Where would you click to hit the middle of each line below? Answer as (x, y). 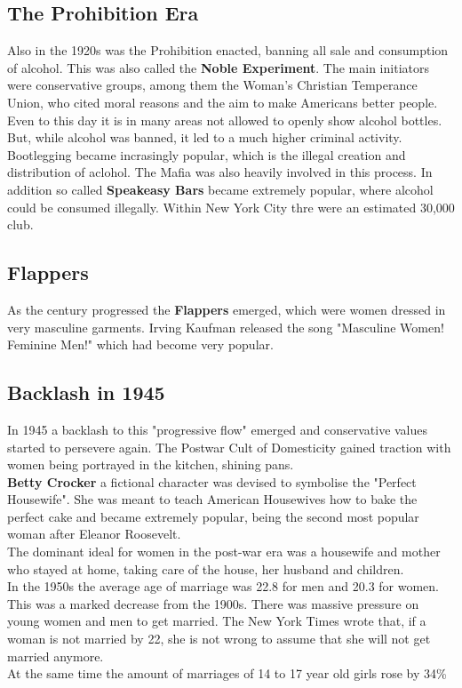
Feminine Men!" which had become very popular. (140, 344)
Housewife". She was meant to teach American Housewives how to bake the (212, 499)
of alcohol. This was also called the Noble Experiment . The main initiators (218, 67)
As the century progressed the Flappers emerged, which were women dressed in (227, 309)
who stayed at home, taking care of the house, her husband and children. (206, 568)
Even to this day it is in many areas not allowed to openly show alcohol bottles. (225, 120)
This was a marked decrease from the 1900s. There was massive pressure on (213, 603)
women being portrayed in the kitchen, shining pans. (151, 464)
